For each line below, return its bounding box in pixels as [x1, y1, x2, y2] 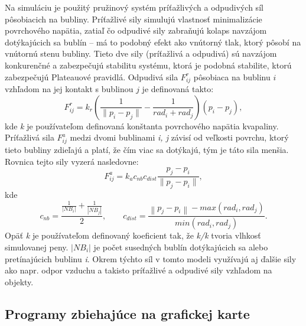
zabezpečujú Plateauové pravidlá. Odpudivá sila [5, 70, 178, 83]
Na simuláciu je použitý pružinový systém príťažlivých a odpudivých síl [5, 1, 263, 13]
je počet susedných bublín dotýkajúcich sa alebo [93, 240, 268, 253]
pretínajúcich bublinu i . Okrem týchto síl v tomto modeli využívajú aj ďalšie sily [5, 252, 297, 265]
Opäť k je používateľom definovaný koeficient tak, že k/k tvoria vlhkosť [5, 229, 261, 242]
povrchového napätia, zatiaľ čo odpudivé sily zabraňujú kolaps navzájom [5, 24, 267, 37]
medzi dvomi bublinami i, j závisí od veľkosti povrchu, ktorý [70, 131, 289, 144]
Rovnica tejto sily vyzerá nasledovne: [5, 155, 139, 167]
